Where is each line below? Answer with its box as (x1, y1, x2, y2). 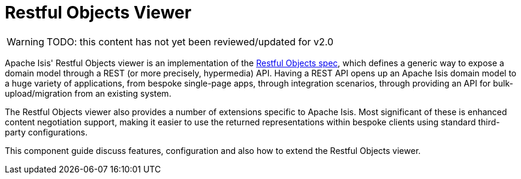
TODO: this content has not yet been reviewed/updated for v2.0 (46, 35, 334, 48)
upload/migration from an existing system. (5, 88, 171, 98)
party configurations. (5, 126, 88, 137)
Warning (7, 35, 44, 48)
